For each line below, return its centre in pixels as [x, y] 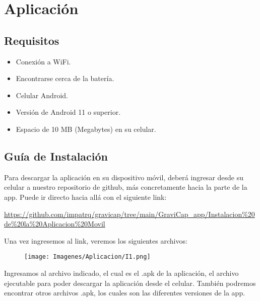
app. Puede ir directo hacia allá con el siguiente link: [85, 197]
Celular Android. [42, 95]
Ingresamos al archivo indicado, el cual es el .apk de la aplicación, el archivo [121, 273]
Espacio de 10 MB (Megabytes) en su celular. [86, 129]
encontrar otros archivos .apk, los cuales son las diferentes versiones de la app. [125, 293]
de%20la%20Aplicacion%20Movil [55, 224]
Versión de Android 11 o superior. [68, 112]
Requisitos [32, 40]
